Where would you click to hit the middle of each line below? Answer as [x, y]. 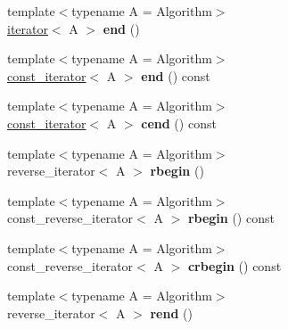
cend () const [179, 123]
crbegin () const [235, 265]
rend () [171, 313]
